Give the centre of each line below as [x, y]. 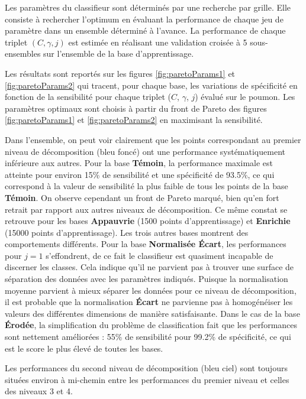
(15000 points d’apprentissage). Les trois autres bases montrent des [127, 232]
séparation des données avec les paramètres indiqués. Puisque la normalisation [146, 279]
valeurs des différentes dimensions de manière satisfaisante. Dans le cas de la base [152, 313]
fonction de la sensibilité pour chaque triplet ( [88, 97]
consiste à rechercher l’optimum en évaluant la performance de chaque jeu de [144, 19]
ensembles [23, 53]
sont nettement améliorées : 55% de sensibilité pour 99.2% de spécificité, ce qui [148, 337]
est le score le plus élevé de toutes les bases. [84, 348]
